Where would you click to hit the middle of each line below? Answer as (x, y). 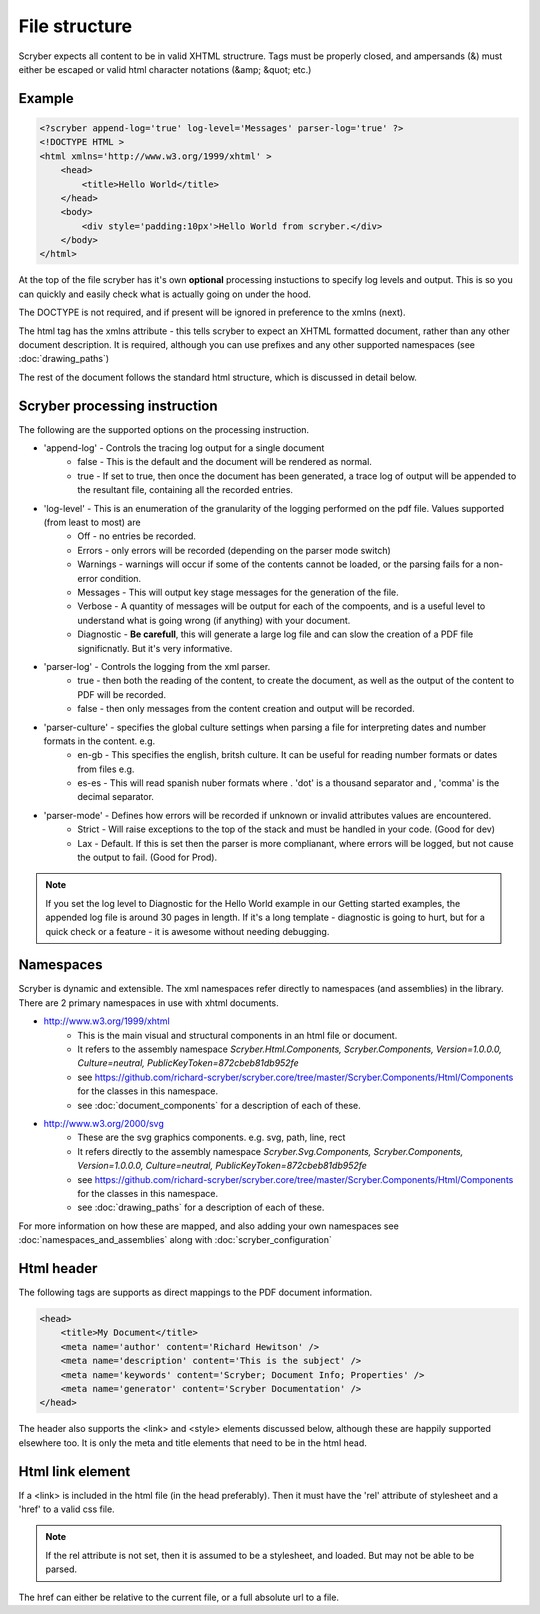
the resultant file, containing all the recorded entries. (185, 490)
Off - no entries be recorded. (137, 536)
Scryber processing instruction (118, 405)
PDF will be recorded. (122, 694)
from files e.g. (106, 769)
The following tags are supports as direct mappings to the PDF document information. (195, 1292)
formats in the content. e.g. (99, 741)
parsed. (61, 1569)
